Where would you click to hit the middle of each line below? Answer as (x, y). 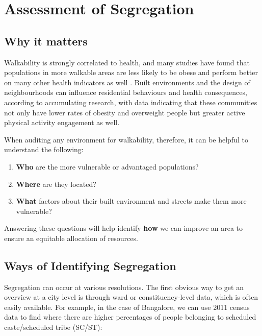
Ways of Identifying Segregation (90, 265)
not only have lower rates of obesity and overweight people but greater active (125, 112)
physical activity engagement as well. (62, 122)
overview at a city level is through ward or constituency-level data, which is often (131, 297)
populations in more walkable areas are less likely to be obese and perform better (131, 72)
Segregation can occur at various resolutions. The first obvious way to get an (124, 287)
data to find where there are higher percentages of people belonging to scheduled (130, 317)
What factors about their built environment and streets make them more (131, 201)
